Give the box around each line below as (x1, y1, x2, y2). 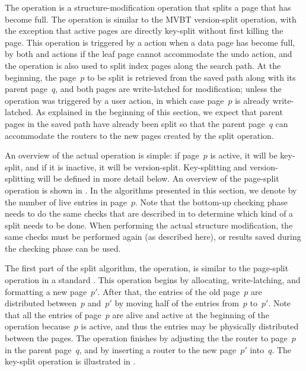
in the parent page (5, 343, 72, 356)
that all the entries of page (5, 308, 101, 321)
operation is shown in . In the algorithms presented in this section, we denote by (5, 183, 297, 196)
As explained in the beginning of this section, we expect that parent (36, 106, 283, 118)
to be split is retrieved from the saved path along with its (87, 71, 296, 83)
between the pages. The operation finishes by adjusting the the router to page (5, 332, 288, 344)
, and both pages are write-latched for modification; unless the (55, 83, 282, 95)
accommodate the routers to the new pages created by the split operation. (5, 129, 274, 141)
